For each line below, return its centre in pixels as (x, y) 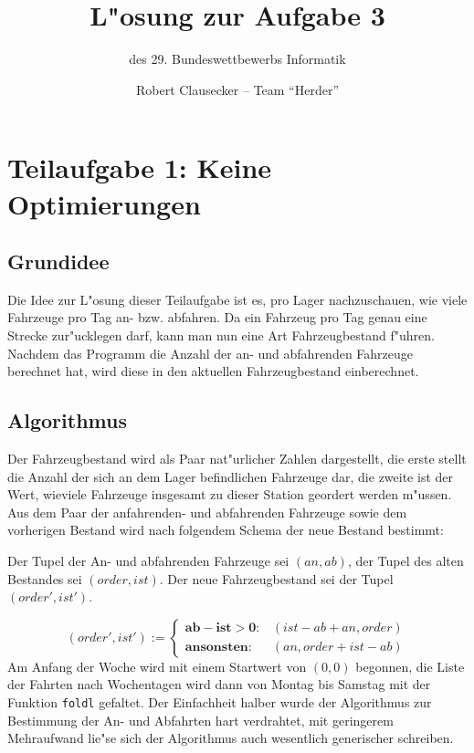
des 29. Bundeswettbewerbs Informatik (237, 59)
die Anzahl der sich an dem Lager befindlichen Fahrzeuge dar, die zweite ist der (230, 476)
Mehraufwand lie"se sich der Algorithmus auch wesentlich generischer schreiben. (231, 738)
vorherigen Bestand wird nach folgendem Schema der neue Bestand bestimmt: (226, 530)
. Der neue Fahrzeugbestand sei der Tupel (276, 578)
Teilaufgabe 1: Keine (140, 167)
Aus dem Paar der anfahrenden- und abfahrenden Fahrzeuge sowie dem (207, 512)
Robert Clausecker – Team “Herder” (237, 89)
